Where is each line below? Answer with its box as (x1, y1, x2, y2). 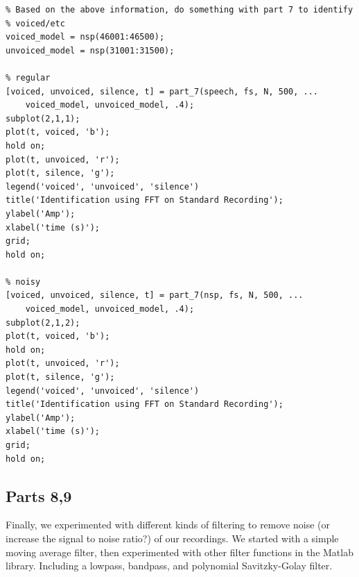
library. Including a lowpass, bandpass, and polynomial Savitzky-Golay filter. (6, 558, 333, 573)
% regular (6, 72, 51, 83)
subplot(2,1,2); (6, 317, 80, 328)
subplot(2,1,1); (6, 113, 80, 124)
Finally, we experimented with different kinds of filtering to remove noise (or (6, 517, 330, 532)
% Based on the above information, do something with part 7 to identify (6, 5, 353, 15)
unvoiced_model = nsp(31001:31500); (6, 45, 175, 56)
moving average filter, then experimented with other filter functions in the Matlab (6, 544, 353, 559)
